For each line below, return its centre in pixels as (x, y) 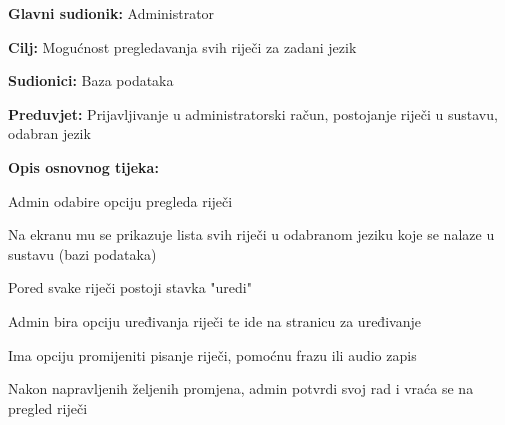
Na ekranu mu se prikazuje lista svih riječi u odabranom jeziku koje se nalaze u (251, 234)
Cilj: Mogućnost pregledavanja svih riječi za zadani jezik (182, 46)
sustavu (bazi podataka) (82, 253)
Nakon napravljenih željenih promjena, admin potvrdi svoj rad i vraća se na (241, 388)
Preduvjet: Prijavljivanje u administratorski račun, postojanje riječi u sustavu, (253, 113)
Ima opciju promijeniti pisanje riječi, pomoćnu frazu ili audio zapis (212, 354)
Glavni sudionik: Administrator (111, 13)
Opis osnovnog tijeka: (83, 166)
